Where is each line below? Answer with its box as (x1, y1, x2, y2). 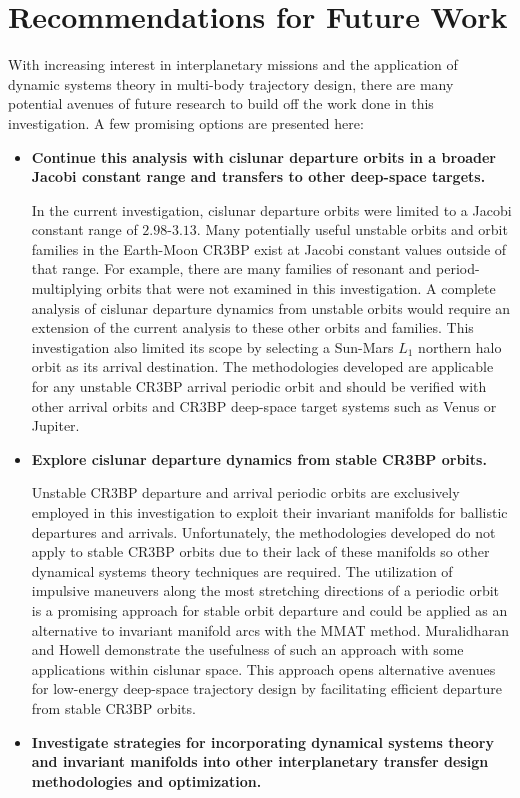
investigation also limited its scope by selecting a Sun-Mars (31, 336, 394, 357)
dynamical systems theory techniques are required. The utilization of (31, 560, 453, 581)
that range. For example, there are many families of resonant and (31, 258, 432, 279)
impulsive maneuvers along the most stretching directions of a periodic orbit (31, 580, 500, 601)
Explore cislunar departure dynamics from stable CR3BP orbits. (31, 448, 487, 469)
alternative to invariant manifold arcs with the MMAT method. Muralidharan (31, 619, 509, 640)
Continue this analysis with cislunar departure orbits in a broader (31, 146, 496, 167)
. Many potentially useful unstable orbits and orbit (196, 219, 508, 240)
